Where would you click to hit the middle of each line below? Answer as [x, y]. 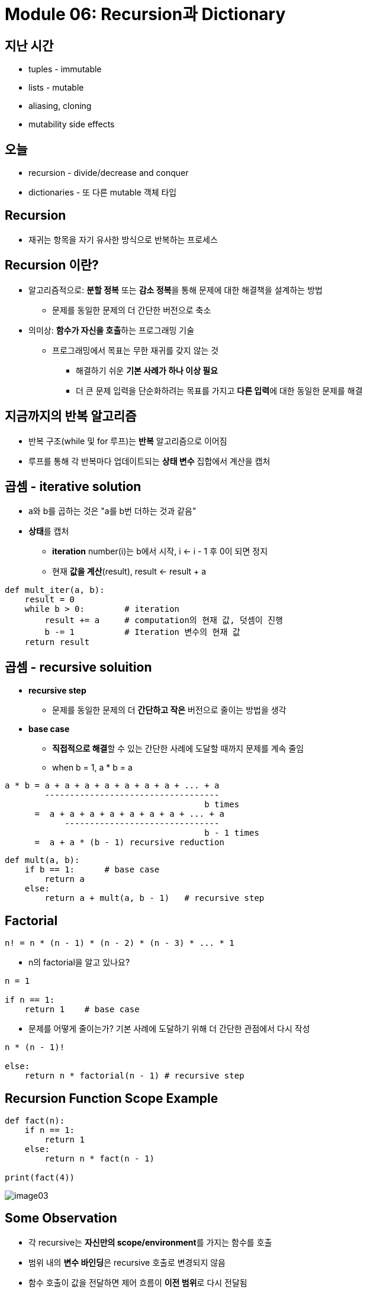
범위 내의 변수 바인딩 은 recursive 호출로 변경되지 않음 [127, 1262]
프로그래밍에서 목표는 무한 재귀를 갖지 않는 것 [136, 350]
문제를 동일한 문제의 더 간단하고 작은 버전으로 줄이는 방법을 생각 [169, 710]
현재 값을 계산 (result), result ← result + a [129, 572]
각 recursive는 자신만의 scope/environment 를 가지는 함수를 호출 [150, 1242]
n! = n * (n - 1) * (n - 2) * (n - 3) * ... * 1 [120, 943]
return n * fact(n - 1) [99, 1158]
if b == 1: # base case [92, 870]
